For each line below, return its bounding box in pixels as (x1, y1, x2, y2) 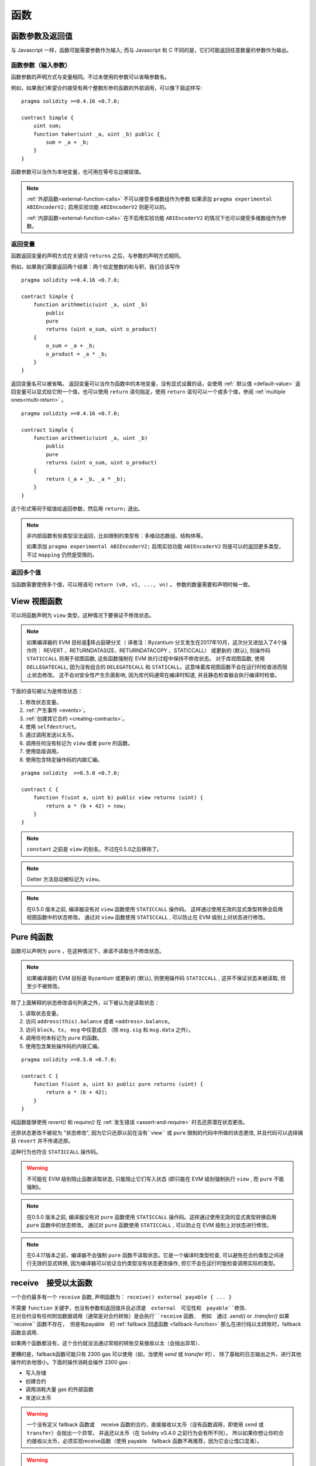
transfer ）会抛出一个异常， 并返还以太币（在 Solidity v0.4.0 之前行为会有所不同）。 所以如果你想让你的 (26, 1429, 279, 1436)
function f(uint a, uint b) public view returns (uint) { (33, 795, 204, 801)
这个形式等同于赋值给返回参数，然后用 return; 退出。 (11, 505, 143, 513)
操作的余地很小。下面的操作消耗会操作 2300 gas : (11, 1358, 131, 1366)
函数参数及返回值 (11, 31, 73, 41)
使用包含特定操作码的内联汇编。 (25, 756, 102, 763)
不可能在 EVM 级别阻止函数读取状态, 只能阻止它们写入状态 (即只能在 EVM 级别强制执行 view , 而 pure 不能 (26, 1175, 284, 1182)
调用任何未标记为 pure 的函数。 (25, 1034, 102, 1041)
